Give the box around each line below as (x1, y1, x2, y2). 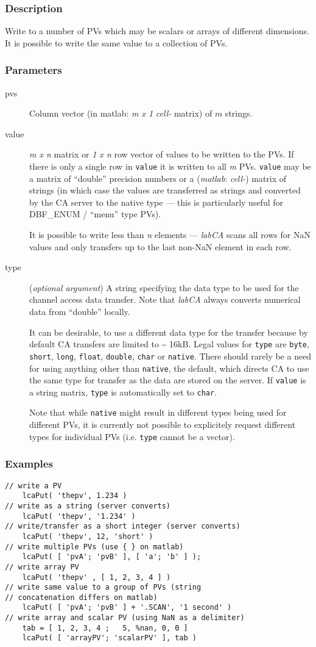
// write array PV (5, 562, 79, 571)
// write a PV (5, 481, 62, 490)
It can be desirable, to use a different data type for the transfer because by (29, 325, 308, 338)
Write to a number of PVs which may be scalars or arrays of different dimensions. (5, 24, 309, 37)
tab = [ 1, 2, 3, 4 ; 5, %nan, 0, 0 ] (22, 623, 188, 632)
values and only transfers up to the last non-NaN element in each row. (29, 240, 292, 253)
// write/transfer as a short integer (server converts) (5, 522, 241, 531)
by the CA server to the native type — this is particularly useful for (29, 195, 284, 208)
